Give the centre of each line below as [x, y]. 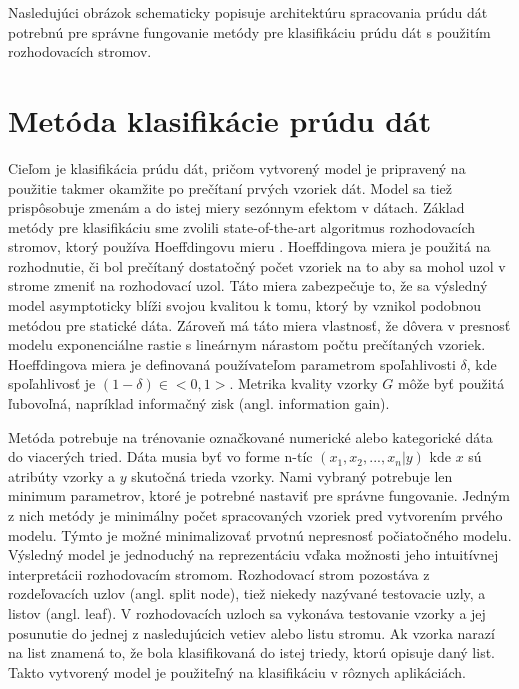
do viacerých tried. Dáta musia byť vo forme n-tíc [160, 456]
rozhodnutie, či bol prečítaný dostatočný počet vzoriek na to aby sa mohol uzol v [257, 265]
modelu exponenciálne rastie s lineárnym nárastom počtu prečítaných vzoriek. [247, 344]
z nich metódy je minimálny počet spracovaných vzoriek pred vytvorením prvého [255, 515]
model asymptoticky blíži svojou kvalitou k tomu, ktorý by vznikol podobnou [245, 305]
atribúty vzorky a [62, 475]
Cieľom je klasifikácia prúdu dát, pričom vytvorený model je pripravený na [237, 167]
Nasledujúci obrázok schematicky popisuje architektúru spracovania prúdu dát [248, 12]
